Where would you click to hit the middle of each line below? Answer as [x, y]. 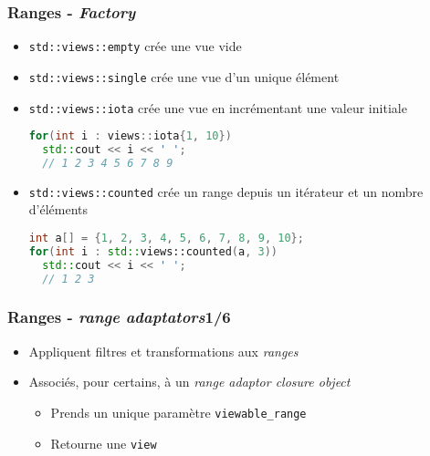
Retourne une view [104, 443]
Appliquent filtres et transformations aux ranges [163, 351]
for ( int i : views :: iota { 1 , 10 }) [130, 136]
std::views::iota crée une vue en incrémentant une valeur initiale [218, 107]
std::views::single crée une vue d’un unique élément [184, 76]
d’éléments [58, 209]
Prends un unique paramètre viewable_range [178, 412]
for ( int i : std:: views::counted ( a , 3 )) [153, 251]
